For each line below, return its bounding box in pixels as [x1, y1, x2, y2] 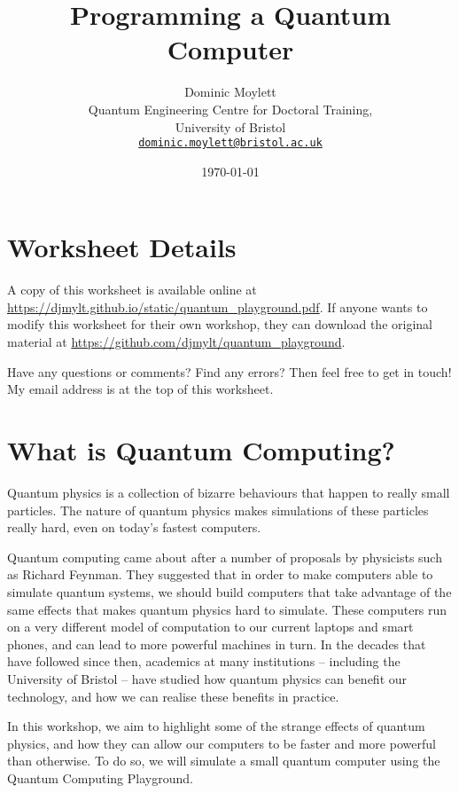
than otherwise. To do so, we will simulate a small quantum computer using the [7, 751, 440, 770]
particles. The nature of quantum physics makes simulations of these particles [7, 500, 429, 519]
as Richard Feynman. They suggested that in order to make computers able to [7, 565, 433, 584]
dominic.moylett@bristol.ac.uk [138, 137, 323, 150]
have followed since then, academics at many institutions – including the [7, 652, 401, 671]
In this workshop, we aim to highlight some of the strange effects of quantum [7, 717, 425, 735]
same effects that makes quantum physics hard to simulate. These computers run [7, 600, 447, 618]
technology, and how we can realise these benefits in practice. [7, 687, 339, 705]
